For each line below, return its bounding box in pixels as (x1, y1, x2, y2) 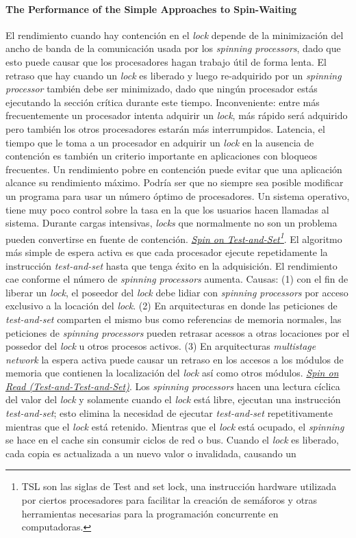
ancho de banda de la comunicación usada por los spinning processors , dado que (5, 41, 341, 55)
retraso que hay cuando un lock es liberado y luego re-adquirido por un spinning (5, 68, 342, 82)
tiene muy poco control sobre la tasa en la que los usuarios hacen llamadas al (5, 202, 329, 216)
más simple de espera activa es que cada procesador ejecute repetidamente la (5, 244, 328, 259)
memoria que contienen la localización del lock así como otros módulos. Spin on (5, 366, 339, 380)
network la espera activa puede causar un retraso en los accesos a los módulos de (5, 352, 344, 366)
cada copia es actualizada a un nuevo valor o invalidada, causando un (5, 446, 296, 460)
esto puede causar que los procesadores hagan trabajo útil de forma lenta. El (5, 54, 327, 68)
